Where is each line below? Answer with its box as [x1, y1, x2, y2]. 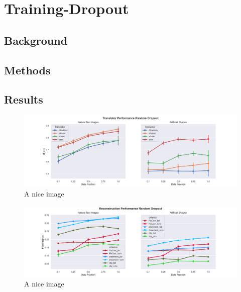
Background [4, 32, 68, 48]
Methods [4, 62, 51, 77]
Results [4, 91, 43, 107]
